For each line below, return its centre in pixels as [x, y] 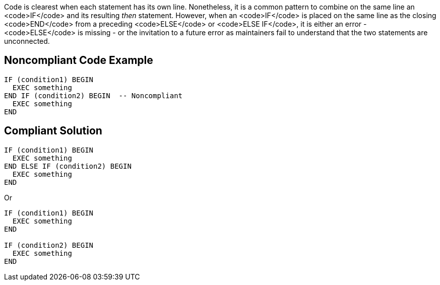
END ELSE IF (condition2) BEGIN [68, 166]
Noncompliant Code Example [79, 60]
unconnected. [27, 41]
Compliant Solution [53, 131]
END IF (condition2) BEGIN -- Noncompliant [93, 95]
